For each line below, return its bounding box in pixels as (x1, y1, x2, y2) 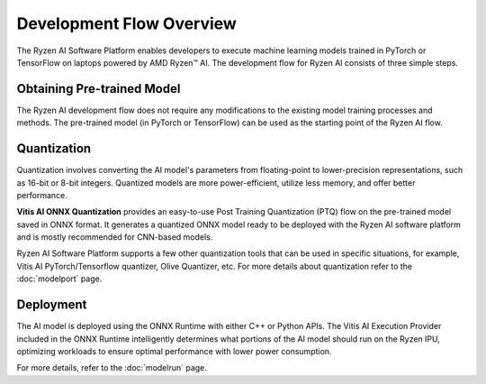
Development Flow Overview (16, 14, 238, 33)
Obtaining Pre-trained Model (16, 81, 181, 96)
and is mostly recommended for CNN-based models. (16, 232, 213, 242)
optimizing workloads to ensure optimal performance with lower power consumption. (16, 345, 332, 356)
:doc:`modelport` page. (16, 273, 103, 284)
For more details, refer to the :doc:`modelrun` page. (16, 362, 207, 373)
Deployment (16, 297, 87, 313)
